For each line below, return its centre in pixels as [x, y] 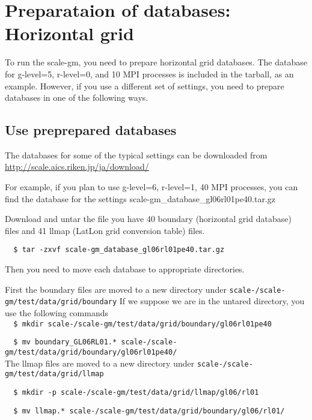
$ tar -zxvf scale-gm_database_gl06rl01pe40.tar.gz [119, 250]
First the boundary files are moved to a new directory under [116, 289]
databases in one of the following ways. [77, 97]
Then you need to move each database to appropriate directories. [125, 269]
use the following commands [57, 313]
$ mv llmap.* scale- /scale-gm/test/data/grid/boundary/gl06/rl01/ [149, 411]
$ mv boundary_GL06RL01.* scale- [80, 342]
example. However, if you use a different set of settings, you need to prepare [145, 85]
